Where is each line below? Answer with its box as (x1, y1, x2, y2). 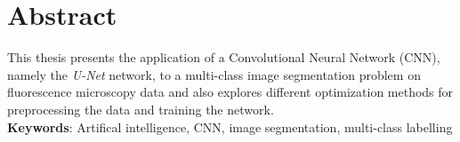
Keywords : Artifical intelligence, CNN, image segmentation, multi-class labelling (7, 117, 453, 136)
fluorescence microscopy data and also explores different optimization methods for (7, 83, 454, 101)
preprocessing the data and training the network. (7, 99, 274, 118)
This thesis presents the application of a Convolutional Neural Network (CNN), (7, 48, 440, 67)
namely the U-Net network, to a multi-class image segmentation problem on (7, 65, 421, 83)
